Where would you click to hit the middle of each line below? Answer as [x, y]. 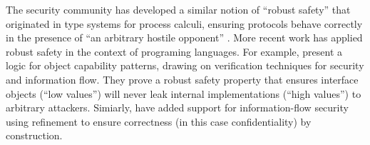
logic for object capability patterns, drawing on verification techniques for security [185, 65]
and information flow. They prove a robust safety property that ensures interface [182, 79]
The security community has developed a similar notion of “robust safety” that [178, 9]
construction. [34, 135]
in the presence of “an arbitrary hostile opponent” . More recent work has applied [184, 37]
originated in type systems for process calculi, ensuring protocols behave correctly [184, 23]
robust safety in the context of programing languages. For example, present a [174, 51]
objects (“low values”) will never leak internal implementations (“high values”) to [184, 93]
